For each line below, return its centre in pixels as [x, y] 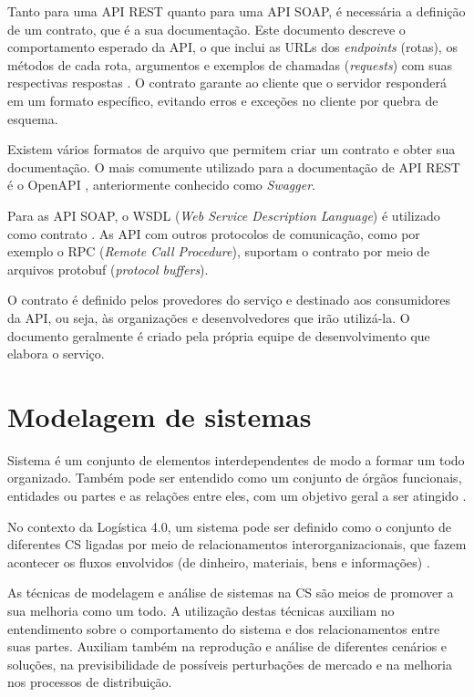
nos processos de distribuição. [90, 682]
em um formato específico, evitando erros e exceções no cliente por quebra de [223, 100]
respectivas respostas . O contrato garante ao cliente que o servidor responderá [227, 83]
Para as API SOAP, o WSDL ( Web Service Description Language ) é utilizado [224, 215]
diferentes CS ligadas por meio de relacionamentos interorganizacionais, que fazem [237, 544]
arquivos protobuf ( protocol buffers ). [108, 269]
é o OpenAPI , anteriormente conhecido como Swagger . [161, 185]
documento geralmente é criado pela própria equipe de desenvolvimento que [219, 335]
